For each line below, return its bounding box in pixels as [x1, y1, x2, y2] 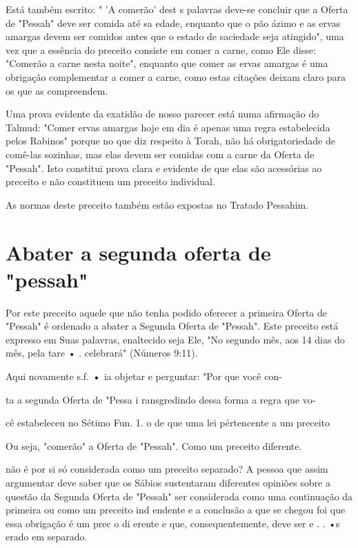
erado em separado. [6, 529, 88, 544]
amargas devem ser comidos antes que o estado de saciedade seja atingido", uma [6, 29, 344, 44]
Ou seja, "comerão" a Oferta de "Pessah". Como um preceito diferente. [6, 438, 302, 453]
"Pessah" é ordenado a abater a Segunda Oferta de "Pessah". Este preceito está [6, 319, 339, 333]
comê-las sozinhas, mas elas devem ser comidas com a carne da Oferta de [6, 147, 315, 161]
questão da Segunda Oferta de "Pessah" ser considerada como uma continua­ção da [6, 489, 353, 503]
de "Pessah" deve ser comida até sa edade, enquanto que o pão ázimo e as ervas [6, 15, 341, 30]
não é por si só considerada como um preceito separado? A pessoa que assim [6, 462, 328, 476]
